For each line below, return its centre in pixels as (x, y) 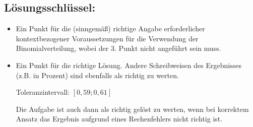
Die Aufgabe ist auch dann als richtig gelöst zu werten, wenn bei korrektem (132, 109)
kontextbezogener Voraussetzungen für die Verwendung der (107, 38)
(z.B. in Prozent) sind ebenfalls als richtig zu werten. (97, 75)
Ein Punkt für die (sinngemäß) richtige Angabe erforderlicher (110, 28)
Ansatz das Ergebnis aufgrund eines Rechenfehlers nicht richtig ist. (119, 119)
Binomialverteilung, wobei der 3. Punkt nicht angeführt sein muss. (118, 48)
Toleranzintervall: (43, 92)
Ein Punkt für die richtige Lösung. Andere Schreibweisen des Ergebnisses (129, 65)
